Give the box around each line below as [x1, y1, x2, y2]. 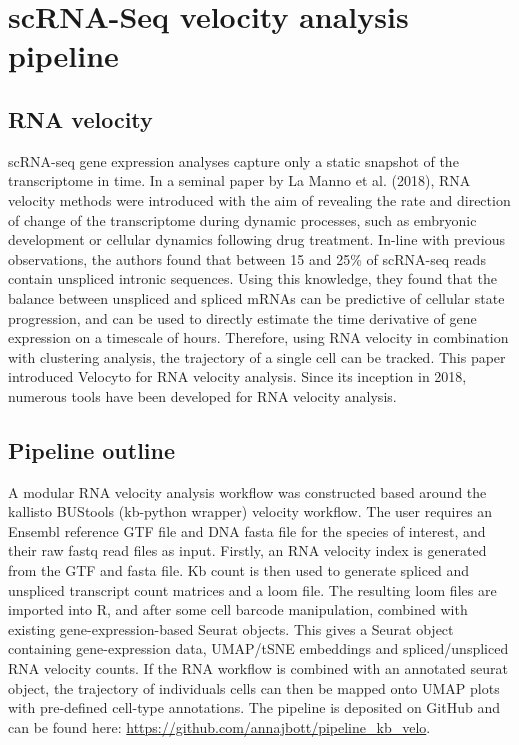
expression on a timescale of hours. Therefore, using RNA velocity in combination [8, 327, 509, 348]
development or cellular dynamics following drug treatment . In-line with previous [8, 229, 505, 250]
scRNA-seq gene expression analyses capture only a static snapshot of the [8, 150, 459, 171]
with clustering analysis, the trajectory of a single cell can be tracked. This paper [8, 346, 506, 367]
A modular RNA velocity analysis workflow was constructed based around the [8, 481, 487, 502]
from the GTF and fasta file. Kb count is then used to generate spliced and [8, 560, 470, 581]
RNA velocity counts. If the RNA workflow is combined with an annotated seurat [8, 658, 509, 679]
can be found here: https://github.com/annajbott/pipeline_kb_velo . [8, 716, 431, 737]
